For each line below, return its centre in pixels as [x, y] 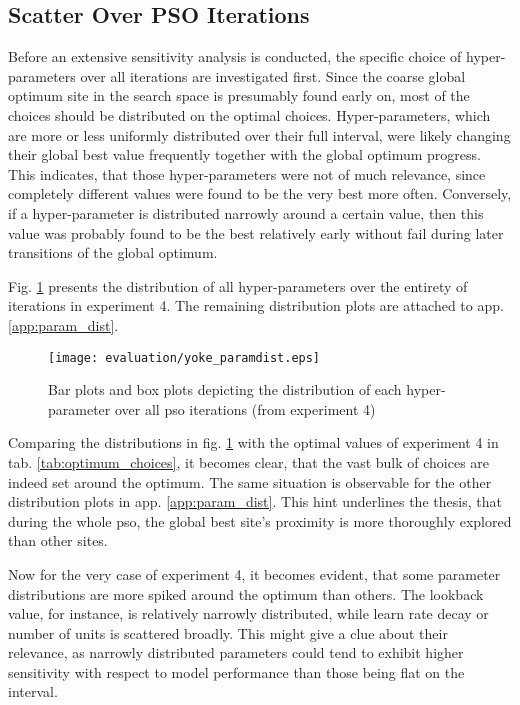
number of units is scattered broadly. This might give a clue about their [228, 632]
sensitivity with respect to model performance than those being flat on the [236, 671]
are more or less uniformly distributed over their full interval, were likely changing [259, 134]
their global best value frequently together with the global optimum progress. [244, 154]
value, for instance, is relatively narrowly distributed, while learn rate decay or [248, 613]
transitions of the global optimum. [113, 252]
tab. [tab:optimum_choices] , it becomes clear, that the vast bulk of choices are [249, 461]
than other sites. [58, 540]
